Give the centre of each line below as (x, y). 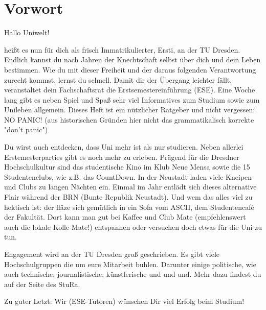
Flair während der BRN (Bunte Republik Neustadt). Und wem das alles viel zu (128, 197)
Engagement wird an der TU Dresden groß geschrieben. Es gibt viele (112, 254)
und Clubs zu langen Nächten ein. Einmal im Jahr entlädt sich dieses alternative (130, 187)
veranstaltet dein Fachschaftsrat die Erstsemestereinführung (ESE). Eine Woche (130, 90)
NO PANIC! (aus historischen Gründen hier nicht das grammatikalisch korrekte (129, 119)
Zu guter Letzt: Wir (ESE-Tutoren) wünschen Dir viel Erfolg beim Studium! (124, 301)
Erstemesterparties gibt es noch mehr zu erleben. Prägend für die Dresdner (122, 157)
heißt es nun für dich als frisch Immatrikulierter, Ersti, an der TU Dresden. (122, 49)
